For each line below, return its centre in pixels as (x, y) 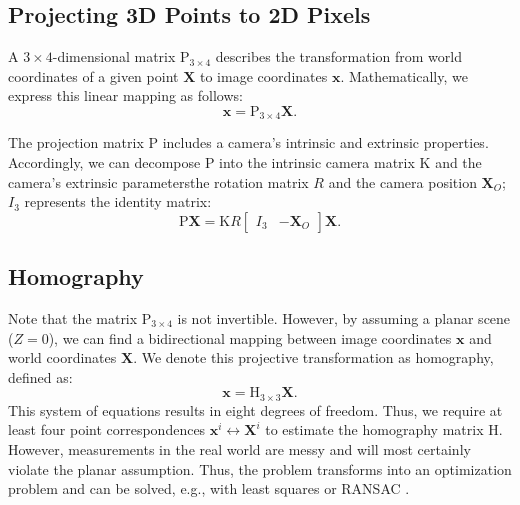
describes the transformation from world (338, 56)
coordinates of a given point (93, 75)
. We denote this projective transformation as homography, (313, 357)
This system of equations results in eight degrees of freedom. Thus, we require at (255, 409)
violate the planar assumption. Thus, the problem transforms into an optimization (260, 468)
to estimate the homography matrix (374, 429)
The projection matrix (76, 142)
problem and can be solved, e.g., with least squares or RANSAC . (209, 488)
